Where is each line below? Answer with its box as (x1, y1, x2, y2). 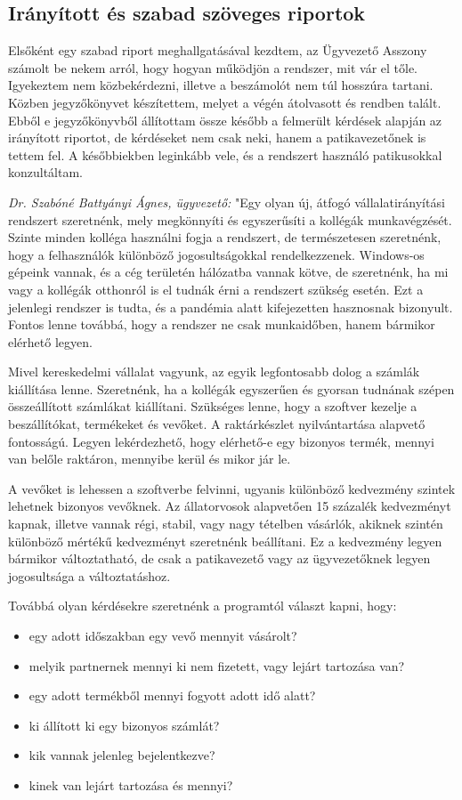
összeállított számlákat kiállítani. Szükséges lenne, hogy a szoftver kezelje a (8, 397, 417, 416)
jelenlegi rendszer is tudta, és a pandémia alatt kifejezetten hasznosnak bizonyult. (8, 297, 453, 316)
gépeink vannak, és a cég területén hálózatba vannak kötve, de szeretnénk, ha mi (8, 263, 449, 281)
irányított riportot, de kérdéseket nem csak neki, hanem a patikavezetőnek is (8, 128, 426, 147)
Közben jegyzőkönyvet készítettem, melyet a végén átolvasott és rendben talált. (8, 93, 442, 111)
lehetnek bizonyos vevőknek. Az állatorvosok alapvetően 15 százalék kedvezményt (8, 497, 451, 515)
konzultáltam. (8, 163, 84, 182)
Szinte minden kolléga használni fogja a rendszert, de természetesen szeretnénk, (8, 228, 442, 246)
